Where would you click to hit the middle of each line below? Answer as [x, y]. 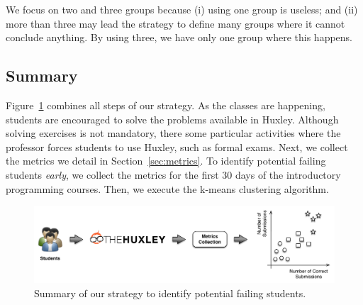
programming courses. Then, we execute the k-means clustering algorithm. [167, 188]
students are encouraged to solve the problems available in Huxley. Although [172, 119]
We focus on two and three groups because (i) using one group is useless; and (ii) [182, 9]
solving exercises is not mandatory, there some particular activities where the [173, 133]
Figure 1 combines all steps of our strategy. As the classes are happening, [166, 105]
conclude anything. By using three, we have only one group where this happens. [179, 37]
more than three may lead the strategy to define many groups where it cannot [175, 23]
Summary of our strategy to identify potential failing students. [170, 293]
